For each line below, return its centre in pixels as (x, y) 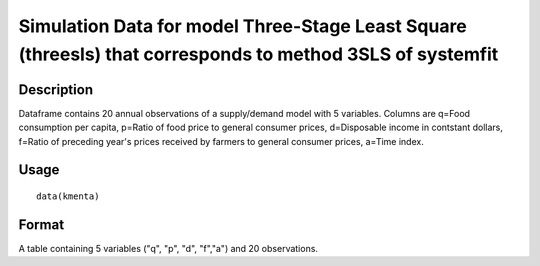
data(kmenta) (68, 196)
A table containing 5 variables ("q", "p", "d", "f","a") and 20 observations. (168, 248)
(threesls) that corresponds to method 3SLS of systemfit (258, 54)
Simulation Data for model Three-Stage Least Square (242, 26)
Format (41, 224)
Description (56, 89)
